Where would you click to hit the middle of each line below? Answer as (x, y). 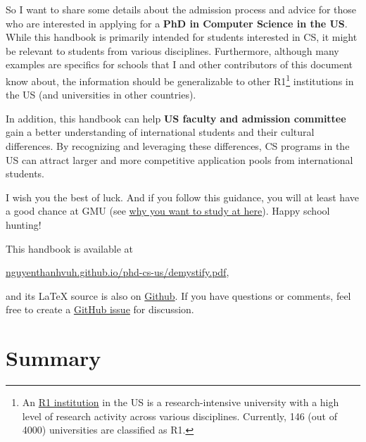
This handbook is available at (70, 248)
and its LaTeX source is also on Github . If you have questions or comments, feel (178, 295)
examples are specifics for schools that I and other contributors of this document (179, 64)
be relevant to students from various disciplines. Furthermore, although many (172, 50)
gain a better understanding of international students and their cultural (160, 132)
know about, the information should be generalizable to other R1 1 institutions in (180, 80)
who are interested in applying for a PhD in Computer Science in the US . (177, 23)
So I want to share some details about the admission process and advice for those (181, 9)
